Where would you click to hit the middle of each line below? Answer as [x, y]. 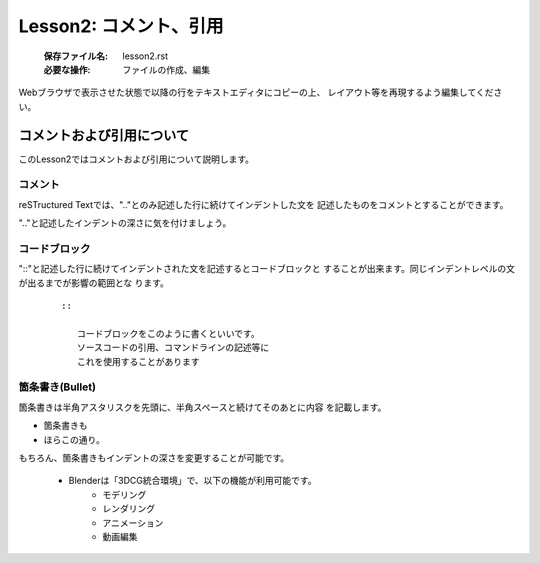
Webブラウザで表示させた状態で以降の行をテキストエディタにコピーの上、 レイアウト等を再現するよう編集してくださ [260, 92]
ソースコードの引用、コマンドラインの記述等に [173, 348]
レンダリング [128, 509]
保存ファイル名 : [76, 56]
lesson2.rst [145, 56]
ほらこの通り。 [74, 439]
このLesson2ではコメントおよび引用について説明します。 [136, 159]
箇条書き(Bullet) [57, 387]
